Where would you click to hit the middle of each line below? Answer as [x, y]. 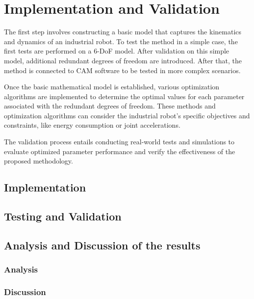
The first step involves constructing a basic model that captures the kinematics [123, 32]
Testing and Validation [63, 216]
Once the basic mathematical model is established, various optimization [112, 87]
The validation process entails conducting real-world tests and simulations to [119, 142]
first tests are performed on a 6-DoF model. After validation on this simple [117, 51]
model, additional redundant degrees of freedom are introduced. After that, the [123, 60]
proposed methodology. [38, 161]
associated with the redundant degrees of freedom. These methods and [110, 106]
